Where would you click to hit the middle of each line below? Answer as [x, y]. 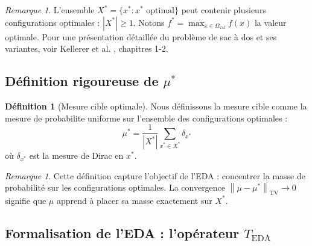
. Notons [149, 22]
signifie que [26, 200]
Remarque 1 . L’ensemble [50, 10]
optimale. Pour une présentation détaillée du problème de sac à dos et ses [141, 36]
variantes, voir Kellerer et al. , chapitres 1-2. [87, 48]
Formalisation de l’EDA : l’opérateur [122, 232]
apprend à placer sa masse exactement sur [134, 200]
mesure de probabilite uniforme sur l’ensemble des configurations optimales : [146, 118]
